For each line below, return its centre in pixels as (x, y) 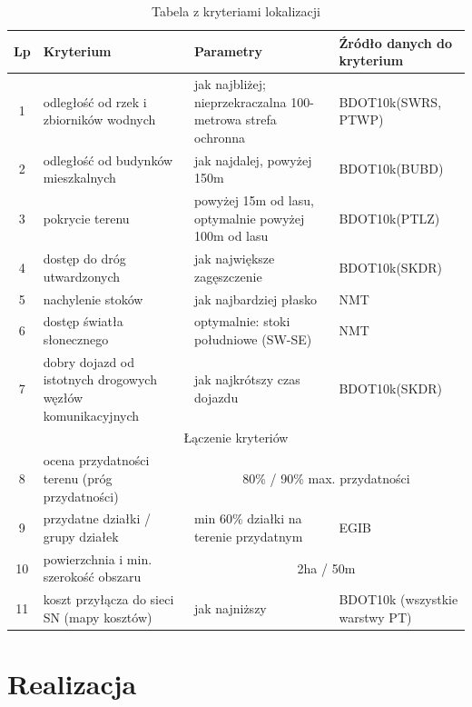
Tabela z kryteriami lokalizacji (236, 11)
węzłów (63, 398)
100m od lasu (231, 236)
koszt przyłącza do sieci (108, 599)
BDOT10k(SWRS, (390, 101)
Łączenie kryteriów (236, 438)
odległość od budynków (108, 159)
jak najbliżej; (230, 84)
